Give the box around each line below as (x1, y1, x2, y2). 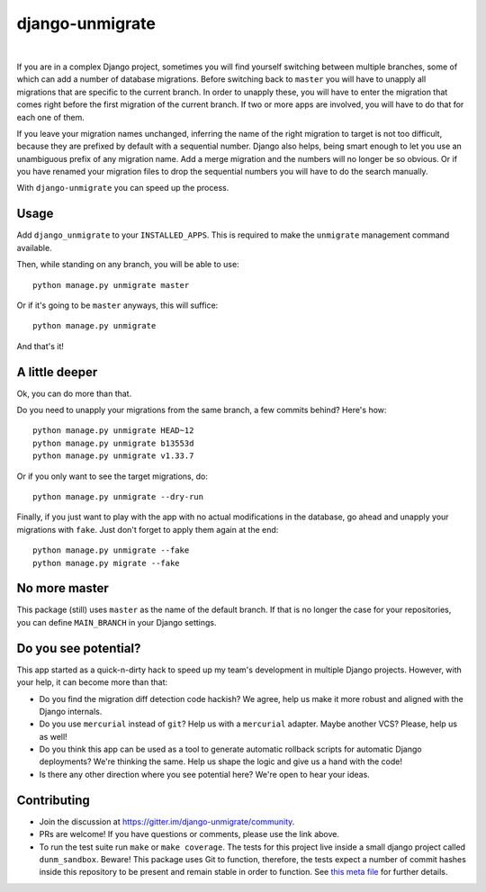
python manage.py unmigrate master (32, 280, 190, 290)
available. (16, 242, 53, 253)
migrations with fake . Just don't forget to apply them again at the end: (16, 524, 279, 535)
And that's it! (16, 340, 65, 351)
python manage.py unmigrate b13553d (32, 437, 194, 448)
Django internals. (39, 706, 103, 716)
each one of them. (16, 112, 85, 122)
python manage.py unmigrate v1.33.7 (32, 451, 194, 461)
